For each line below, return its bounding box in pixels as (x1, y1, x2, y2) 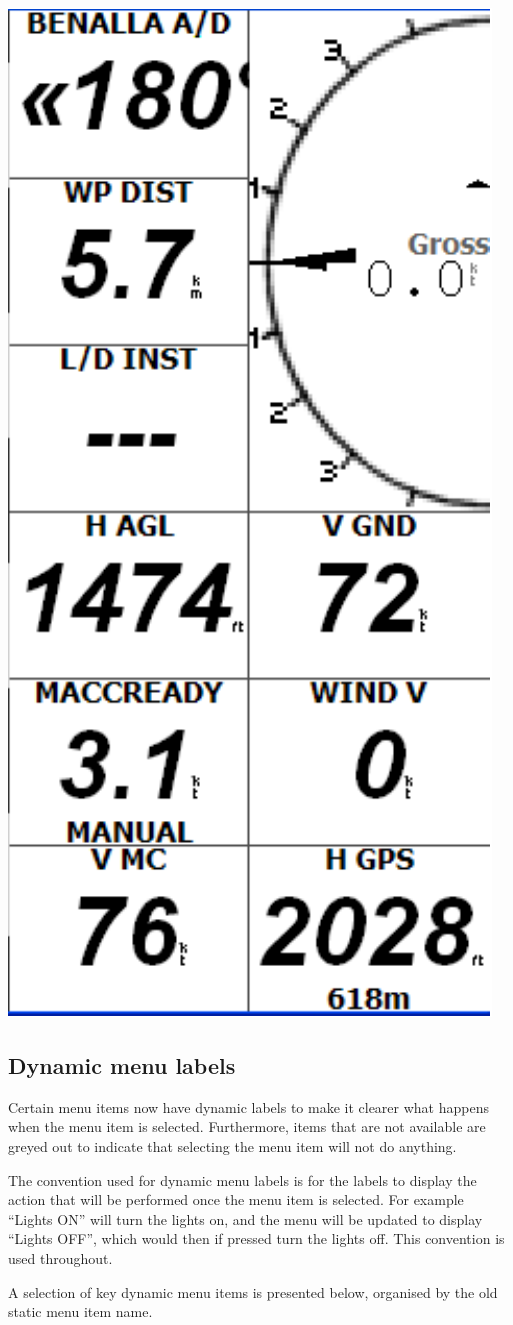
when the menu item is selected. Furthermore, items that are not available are (8, 1116, 486, 1137)
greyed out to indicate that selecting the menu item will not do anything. (8, 1135, 457, 1156)
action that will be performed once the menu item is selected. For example (8, 1189, 464, 1210)
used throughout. (8, 1247, 113, 1268)
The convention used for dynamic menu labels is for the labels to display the (8, 1169, 477, 1190)
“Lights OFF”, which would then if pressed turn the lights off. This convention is (8, 1228, 505, 1249)
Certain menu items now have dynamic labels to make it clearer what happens (8, 1096, 489, 1117)
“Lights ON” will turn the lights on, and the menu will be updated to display (8, 1208, 483, 1229)
